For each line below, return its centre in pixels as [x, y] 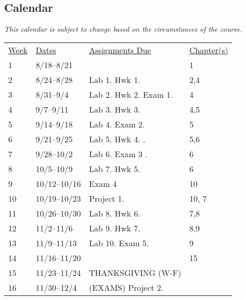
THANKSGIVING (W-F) [135, 272]
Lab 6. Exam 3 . [118, 154]
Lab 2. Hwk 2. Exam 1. [131, 94]
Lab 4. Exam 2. [117, 124]
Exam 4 [103, 183]
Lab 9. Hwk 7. [115, 228]
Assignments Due [120, 50]
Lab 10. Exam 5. [119, 243]
